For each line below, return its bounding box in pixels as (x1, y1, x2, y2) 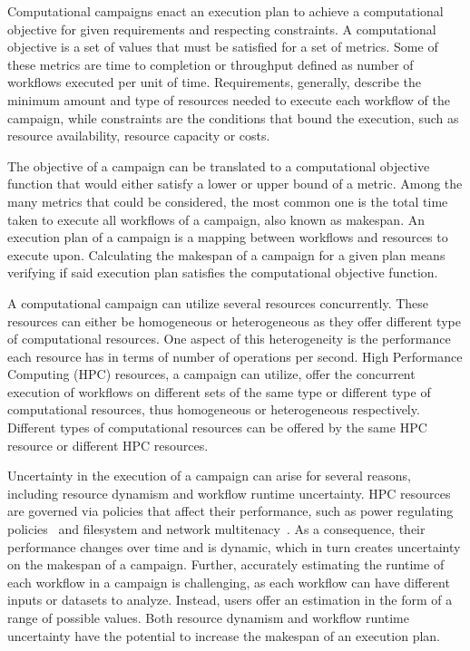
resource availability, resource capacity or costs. (7, 126, 270, 145)
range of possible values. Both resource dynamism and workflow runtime (7, 608, 409, 627)
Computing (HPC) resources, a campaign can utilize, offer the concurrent (7, 364, 416, 384)
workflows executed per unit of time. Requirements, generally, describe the (7, 73, 421, 92)
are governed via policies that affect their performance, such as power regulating (7, 501, 454, 520)
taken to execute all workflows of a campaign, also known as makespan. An (7, 209, 425, 228)
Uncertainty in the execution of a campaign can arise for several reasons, (7, 466, 411, 485)
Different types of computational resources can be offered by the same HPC (7, 418, 427, 437)
